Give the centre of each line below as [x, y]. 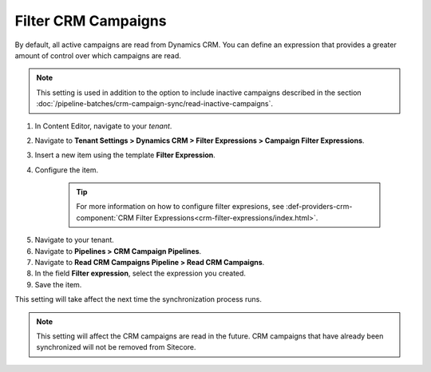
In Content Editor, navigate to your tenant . [103, 126]
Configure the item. [67, 170]
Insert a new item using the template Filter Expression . [125, 155]
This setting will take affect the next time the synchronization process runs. [138, 299]
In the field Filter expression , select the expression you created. [140, 273]
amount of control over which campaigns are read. [98, 55]
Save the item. [58, 284]
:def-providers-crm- [319, 207]
